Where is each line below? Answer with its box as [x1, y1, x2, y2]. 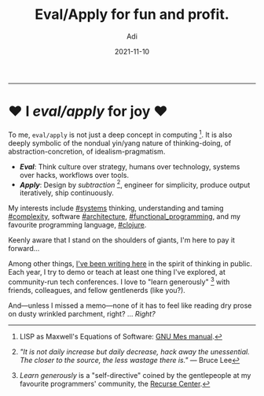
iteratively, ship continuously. [19, 188, 114, 198]
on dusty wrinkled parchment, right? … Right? [8, 309, 156, 318]
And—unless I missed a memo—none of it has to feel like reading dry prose [8, 301, 252, 310]
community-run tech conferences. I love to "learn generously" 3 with [8, 276, 230, 287]
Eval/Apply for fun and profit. [35, 6, 229, 24]
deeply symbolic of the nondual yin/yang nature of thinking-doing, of [8, 138, 232, 147]
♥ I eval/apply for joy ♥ [8, 102, 168, 120]
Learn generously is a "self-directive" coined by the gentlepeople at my [19, 370, 251, 379]
